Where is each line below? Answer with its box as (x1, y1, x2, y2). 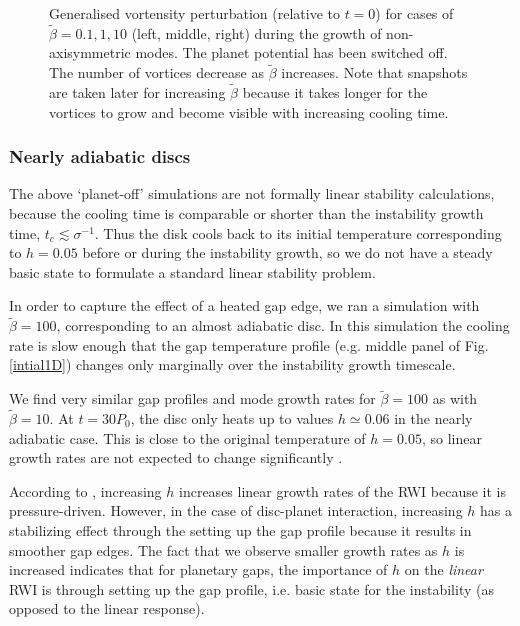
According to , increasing (9, 480, 162, 501)
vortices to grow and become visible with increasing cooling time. (49, 101, 449, 122)
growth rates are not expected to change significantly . (9, 447, 343, 468)
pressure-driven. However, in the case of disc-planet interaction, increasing (9, 500, 463, 521)
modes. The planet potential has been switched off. (135, 42, 448, 63)
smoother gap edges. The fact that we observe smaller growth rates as (9, 539, 438, 560)
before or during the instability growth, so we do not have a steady (82, 242, 493, 263)
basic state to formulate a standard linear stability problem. (9, 261, 376, 282)
